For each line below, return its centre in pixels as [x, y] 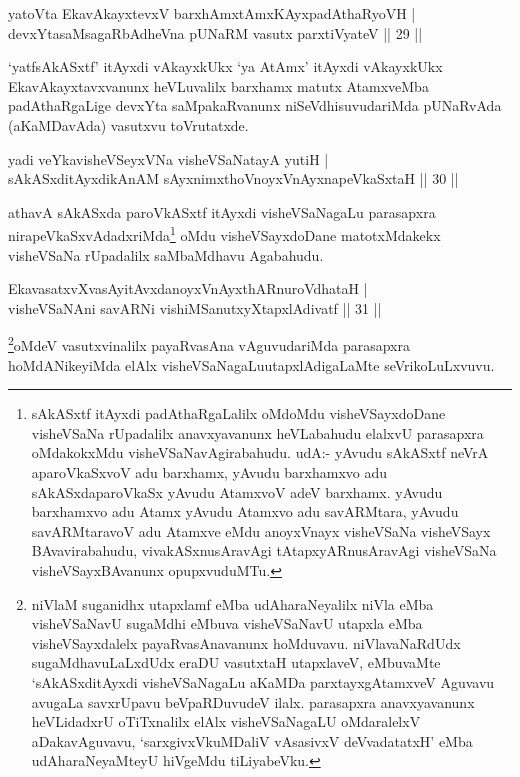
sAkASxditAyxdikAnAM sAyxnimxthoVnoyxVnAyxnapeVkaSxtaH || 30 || [233, 178]
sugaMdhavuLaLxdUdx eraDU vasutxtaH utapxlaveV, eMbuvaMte [236, 662]
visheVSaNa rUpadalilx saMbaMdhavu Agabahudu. [166, 254]
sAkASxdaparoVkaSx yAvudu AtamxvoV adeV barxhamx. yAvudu [237, 491]
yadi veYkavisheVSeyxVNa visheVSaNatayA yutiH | [168, 158]
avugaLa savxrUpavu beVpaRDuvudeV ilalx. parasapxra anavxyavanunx [253, 701]
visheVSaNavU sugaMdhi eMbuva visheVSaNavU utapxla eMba [227, 623]
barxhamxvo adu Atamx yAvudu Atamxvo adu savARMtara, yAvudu [245, 511]
